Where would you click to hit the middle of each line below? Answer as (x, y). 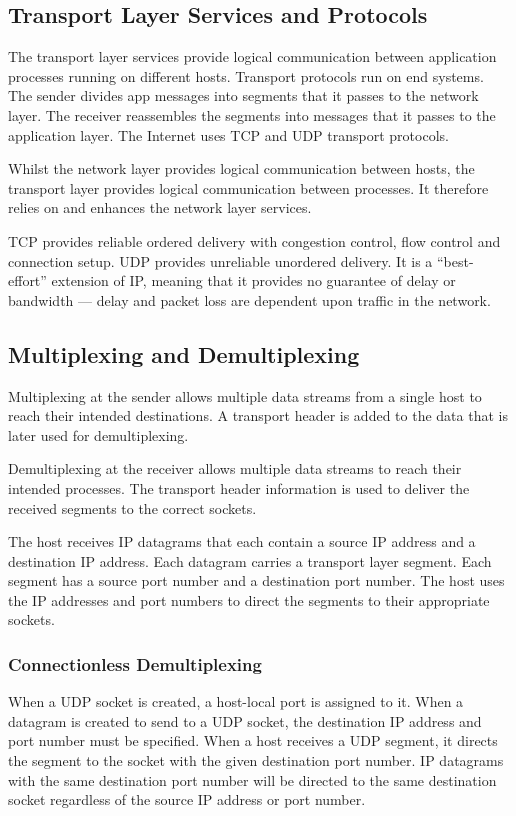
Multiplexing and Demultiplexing (184, 353)
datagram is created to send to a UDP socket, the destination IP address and (245, 720)
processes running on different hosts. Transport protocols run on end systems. (246, 75)
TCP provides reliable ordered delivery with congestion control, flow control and (254, 240)
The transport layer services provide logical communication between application (252, 56)
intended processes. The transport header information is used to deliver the (239, 487)
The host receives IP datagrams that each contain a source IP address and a (242, 541)
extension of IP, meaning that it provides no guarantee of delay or (253, 280)
